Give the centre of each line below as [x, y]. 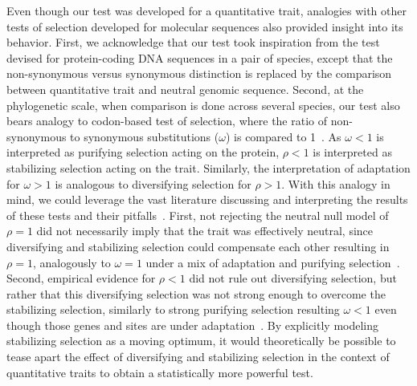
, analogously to [72, 262]
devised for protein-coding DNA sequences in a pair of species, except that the [200, 57]
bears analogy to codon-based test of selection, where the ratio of [167, 121]
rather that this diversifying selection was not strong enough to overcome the [196, 293]
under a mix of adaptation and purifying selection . [273, 262]
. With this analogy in [336, 183]
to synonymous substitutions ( [145, 136]
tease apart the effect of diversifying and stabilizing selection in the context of [198, 357]
